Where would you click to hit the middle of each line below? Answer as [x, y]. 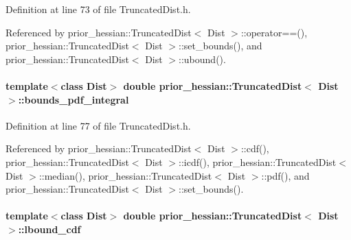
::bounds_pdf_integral [73, 99]
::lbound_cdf [49, 229]
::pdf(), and [285, 175]
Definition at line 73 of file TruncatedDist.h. [98, 9]
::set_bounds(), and [220, 46]
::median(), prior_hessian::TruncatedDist [125, 175]
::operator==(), [274, 32]
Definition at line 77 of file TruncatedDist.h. [98, 125]
